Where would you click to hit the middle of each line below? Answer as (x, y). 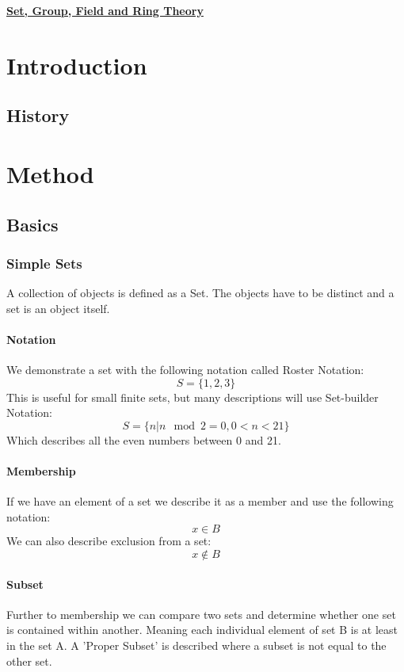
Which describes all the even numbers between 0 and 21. (144, 439)
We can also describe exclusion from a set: (109, 541)
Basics (32, 224)
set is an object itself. (58, 308)
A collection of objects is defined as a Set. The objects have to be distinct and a (200, 293)
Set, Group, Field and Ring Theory (105, 10)
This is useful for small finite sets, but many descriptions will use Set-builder (192, 397)
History (38, 115)
